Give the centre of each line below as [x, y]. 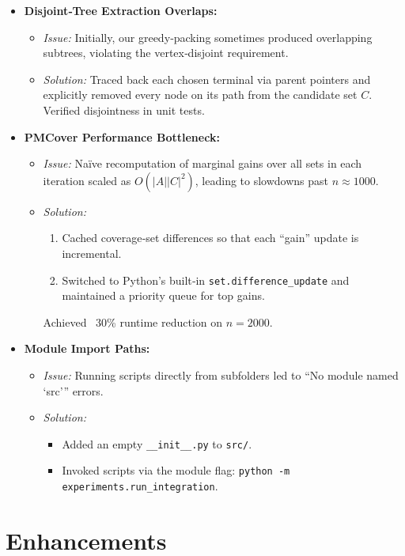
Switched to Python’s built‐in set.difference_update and [206, 280]
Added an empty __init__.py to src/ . [157, 443]
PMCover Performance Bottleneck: [122, 136]
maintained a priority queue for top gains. [163, 295]
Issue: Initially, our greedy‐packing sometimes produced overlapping [208, 37]
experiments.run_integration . [140, 486]
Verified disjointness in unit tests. [124, 110]
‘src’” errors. [73, 390]
